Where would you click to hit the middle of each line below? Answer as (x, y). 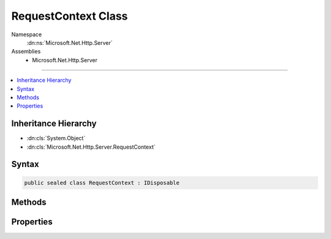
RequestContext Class (70, 16)
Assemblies (26, 52)
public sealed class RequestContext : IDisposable (102, 182)
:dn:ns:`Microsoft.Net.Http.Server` (70, 42)
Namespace (27, 34)
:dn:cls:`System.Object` (56, 138)
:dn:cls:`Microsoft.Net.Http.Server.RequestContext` (91, 147)
